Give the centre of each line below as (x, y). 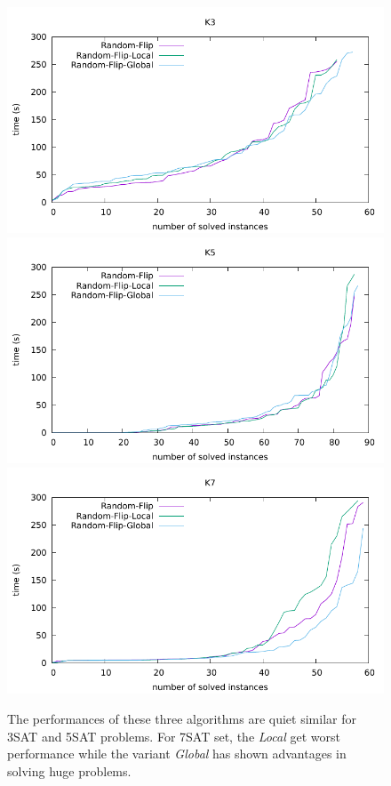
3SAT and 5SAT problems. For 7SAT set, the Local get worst (174, 736)
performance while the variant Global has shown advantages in (177, 754)
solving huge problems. (69, 770)
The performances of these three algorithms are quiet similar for (182, 718)
